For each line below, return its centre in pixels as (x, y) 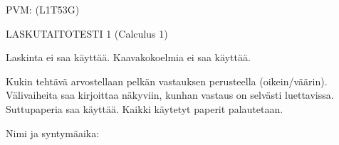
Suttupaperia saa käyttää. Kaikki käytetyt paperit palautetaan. (145, 108)
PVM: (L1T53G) (43, 9)
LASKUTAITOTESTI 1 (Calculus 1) (87, 33)
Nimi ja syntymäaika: (53, 133)
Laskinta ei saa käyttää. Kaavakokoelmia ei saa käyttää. (128, 57)
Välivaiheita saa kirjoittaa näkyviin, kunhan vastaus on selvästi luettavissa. (170, 95)
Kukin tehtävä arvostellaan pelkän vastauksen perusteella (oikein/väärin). (167, 81)
